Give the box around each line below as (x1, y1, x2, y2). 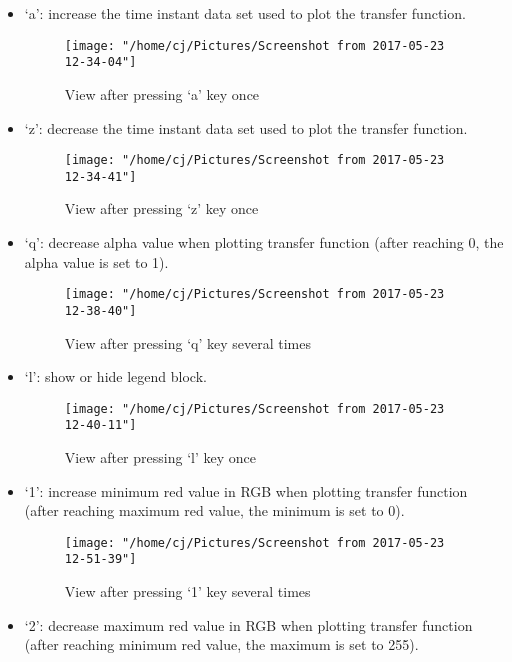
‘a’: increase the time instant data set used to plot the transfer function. (24, 3, 466, 23)
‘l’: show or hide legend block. (24, 366, 207, 387)
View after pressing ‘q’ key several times (64, 332, 311, 353)
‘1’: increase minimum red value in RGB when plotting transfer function (24, 480, 468, 501)
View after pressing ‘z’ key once (64, 198, 259, 219)
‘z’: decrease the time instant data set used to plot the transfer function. (24, 117, 468, 138)
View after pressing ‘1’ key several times (64, 581, 311, 602)
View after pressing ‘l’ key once (64, 447, 256, 467)
